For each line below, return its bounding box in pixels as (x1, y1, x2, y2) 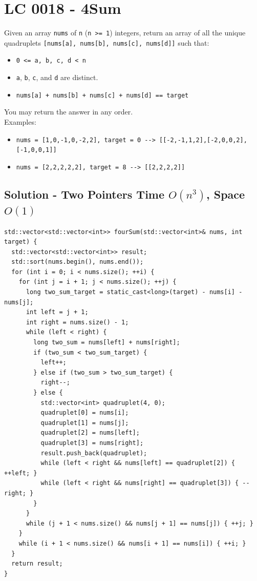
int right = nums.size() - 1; (26, 318, 129, 326)
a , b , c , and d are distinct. (16, 72, 98, 83)
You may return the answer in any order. (4, 106, 133, 117)
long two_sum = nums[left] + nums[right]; (33, 339, 180, 346)
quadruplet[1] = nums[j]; (40, 419, 129, 427)
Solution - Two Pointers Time (4, 186, 165, 202)
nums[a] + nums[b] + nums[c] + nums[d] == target (16, 91, 189, 99)
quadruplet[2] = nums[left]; (40, 429, 140, 437)
